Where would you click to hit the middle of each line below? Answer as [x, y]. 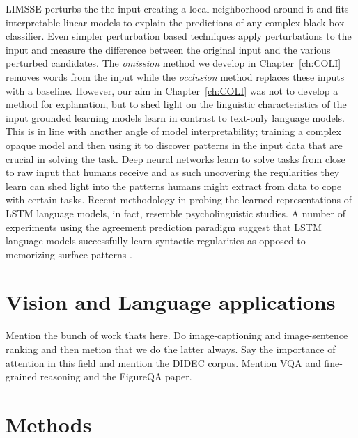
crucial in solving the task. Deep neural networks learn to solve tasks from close [176, 158]
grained [22, 376]
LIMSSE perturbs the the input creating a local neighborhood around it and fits [177, 8]
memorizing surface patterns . [69, 254]
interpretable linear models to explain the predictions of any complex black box [175, 22]
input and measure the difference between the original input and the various [168, 49]
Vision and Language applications [171, 302]
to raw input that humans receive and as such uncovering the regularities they [173, 172]
